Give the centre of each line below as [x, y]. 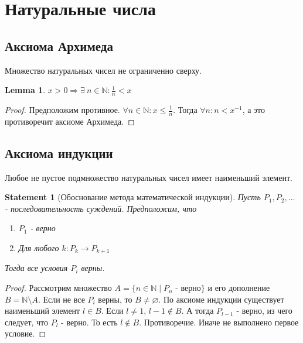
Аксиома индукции [59, 152]
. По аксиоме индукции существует [221, 299]
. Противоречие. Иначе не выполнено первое [219, 322]
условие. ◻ [25, 333]
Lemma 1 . [25, 90]
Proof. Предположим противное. [62, 109]
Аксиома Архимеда [59, 45]
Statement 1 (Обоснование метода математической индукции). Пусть [133, 197]
